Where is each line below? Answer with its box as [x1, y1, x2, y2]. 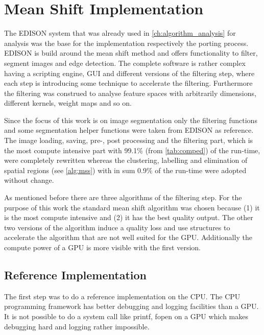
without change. [4, 175, 54, 185]
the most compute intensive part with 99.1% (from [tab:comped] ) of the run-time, [4, 145, 260, 155]
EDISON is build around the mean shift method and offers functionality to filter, [4, 47, 258, 58]
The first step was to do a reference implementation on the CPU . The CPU [4, 291, 241, 301]
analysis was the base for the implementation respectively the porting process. [4, 37, 249, 48]
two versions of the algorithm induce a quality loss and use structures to [4, 222, 230, 232]
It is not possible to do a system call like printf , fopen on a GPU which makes [4, 310, 248, 321]
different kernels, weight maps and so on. [4, 98, 132, 108]
